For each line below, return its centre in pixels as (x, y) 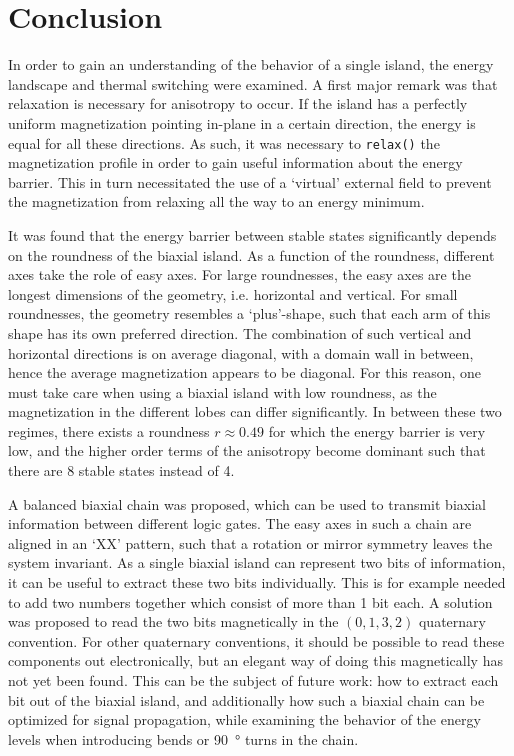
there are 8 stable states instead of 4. (121, 470)
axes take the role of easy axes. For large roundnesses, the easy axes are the (239, 274)
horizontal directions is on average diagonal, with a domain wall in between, (241, 352)
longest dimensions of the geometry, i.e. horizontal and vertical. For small (233, 293)
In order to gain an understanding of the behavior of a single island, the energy (251, 64)
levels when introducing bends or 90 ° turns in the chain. (183, 738)
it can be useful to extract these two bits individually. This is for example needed (257, 582)
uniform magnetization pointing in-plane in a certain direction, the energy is (242, 122)
